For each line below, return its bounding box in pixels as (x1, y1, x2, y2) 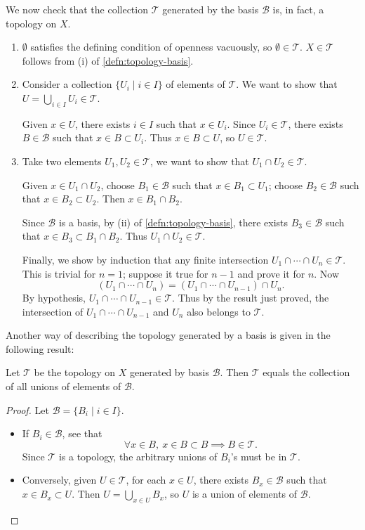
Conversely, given (22, 472, 97, 487)
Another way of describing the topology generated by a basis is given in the (6, 328, 331, 342)
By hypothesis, (22, 290, 86, 305)
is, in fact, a (272, 2, 324, 16)
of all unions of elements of (6, 379, 121, 394)
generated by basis (130, 365, 210, 380)
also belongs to (187, 304, 251, 318)
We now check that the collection (6, 2, 148, 16)
